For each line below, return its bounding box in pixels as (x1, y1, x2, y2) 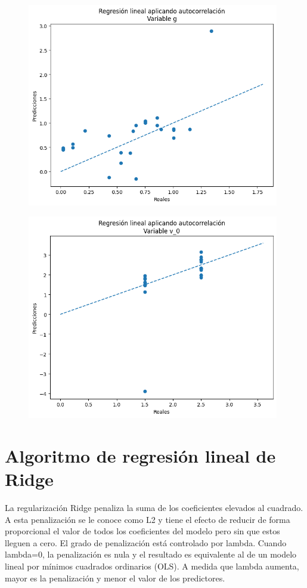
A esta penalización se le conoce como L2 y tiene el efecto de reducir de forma (5, 513, 290, 525)
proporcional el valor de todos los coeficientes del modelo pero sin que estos (5, 525, 280, 537)
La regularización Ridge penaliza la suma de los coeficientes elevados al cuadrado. (5, 501, 303, 514)
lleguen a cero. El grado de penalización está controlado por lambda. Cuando (5, 536, 287, 549)
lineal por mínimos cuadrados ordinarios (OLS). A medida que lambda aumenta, (5, 560, 299, 572)
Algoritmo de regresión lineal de (5, 443, 276, 467)
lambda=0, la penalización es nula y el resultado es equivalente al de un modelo (5, 548, 297, 561)
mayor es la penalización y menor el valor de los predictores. (5, 571, 225, 584)
